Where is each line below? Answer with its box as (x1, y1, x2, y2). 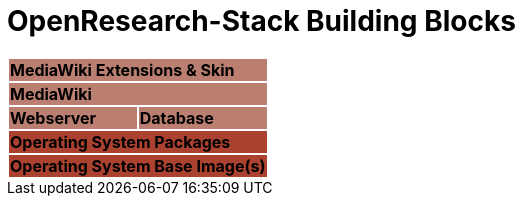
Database (139, 107, 214, 128)
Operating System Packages (10, 131, 231, 152)
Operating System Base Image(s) (10, 155, 266, 176)
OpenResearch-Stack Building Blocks (7, 4, 516, 38)
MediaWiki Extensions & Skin (10, 59, 235, 80)
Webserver (10, 107, 97, 128)
